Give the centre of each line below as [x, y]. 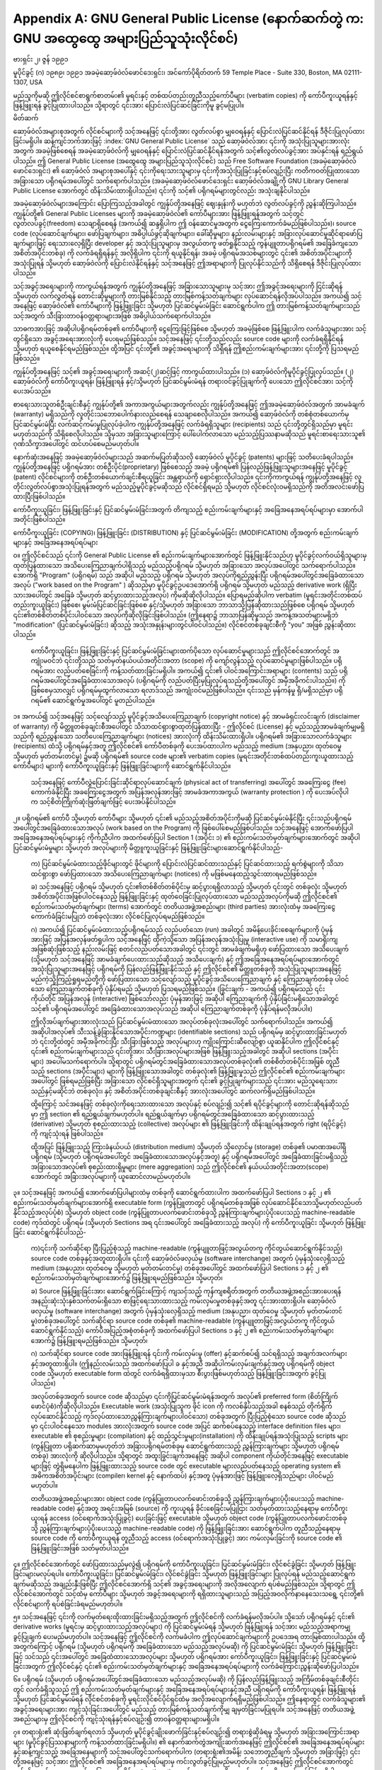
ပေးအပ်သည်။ [32, 391]
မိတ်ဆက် [26, 118]
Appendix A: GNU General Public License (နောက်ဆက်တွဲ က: [189, 18]
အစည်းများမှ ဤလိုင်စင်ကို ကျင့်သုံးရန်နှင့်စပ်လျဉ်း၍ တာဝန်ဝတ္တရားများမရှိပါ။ [116, 1719]
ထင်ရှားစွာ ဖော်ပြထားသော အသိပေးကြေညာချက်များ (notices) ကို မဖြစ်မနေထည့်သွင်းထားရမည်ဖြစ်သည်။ [174, 874]
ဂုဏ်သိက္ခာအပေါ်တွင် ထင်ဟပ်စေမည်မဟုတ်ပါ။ [76, 444]
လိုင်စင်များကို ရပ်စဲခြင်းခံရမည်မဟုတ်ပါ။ [68, 1604]
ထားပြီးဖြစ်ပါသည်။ [39, 496]
